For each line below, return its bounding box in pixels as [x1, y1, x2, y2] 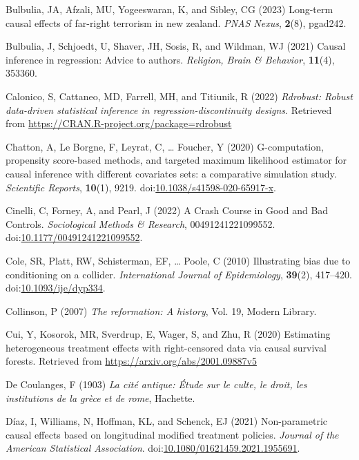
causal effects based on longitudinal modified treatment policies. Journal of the [6, 427, 339, 441]
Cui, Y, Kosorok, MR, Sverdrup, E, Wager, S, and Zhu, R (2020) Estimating [6, 327, 331, 341]
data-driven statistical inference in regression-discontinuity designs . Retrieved [6, 102, 332, 117]
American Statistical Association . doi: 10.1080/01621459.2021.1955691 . [6, 441, 300, 455]
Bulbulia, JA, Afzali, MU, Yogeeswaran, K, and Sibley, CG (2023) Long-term [6, 2, 333, 16]
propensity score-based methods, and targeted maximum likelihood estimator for [6, 153, 347, 167]
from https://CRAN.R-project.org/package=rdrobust [6, 116, 232, 131]
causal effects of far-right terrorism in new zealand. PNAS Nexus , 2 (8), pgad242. [6, 15, 347, 30]
